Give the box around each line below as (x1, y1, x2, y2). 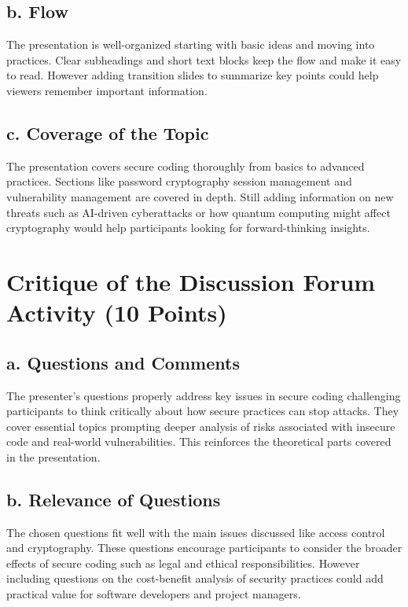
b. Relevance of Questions (6, 487, 221, 511)
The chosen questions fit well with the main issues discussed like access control (6, 524, 385, 540)
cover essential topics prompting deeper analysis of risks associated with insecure (6, 418, 395, 434)
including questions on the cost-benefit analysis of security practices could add (6, 570, 384, 587)
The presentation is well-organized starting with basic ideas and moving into (6, 36, 375, 53)
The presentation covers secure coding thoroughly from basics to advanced (6, 157, 365, 174)
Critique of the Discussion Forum (6, 265, 376, 297)
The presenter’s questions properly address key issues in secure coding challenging (6, 387, 401, 403)
